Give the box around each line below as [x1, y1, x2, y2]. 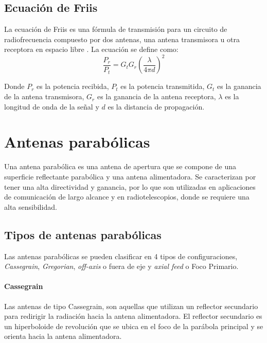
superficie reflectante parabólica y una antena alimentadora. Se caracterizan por [4, 171, 256, 182]
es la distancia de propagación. [108, 101, 205, 112]
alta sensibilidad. [4, 201, 57, 212]
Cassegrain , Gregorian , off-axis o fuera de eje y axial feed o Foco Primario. [4, 261, 239, 272]
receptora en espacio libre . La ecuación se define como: [4, 44, 179, 55]
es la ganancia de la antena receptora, [97, 91, 216, 102]
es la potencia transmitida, [120, 81, 205, 92]
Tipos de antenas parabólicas [4, 226, 162, 242]
